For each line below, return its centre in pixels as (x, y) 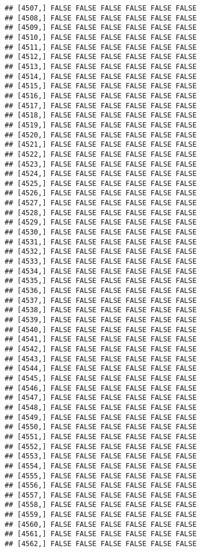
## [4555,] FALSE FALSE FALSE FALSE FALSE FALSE (101, 476)
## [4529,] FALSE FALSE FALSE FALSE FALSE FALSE (101, 222)
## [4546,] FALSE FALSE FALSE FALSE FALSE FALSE (101, 388)
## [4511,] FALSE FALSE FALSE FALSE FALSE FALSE (101, 47)
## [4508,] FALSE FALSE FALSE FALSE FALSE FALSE (101, 18)
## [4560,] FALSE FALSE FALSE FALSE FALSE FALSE (101, 524)
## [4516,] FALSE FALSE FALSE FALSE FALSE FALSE (101, 96)
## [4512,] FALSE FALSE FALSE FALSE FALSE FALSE (101, 57)
